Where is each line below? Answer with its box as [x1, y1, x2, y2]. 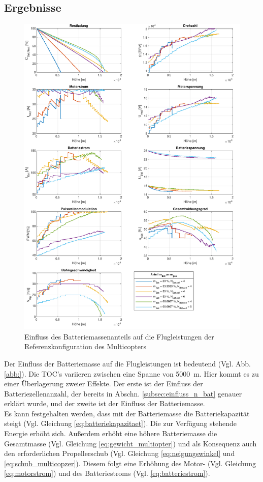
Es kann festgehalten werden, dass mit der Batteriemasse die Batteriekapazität [4, 408, 250, 418]
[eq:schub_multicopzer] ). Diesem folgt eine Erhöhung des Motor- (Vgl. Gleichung [4, 458, 256, 468]
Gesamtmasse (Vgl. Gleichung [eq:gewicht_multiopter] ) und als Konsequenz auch [4, 438, 257, 448]
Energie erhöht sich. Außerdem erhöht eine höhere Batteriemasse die [4, 428, 217, 439]
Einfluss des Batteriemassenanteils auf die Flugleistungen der [24, 331, 214, 342]
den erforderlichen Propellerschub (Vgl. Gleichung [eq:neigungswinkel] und [4, 448, 235, 459]
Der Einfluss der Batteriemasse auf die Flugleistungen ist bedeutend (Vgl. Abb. [4, 358, 251, 368]
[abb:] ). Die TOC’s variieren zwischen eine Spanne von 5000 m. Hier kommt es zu [4, 368, 259, 379]
